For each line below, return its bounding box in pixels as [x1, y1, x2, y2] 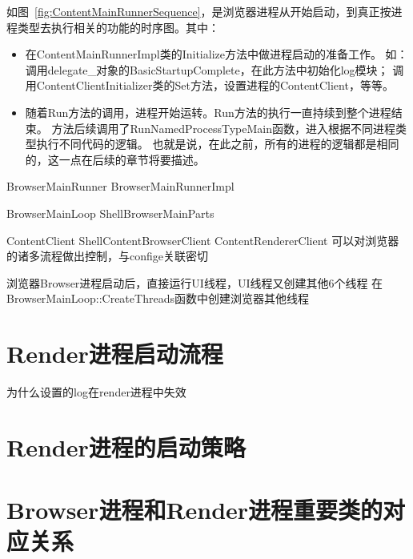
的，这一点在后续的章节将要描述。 [25, 151, 205, 167]
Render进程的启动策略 [6, 430, 246, 463]
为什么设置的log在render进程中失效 [6, 384, 186, 400]
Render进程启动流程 [6, 337, 223, 370]
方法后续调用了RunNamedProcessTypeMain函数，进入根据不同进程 [51, 119, 395, 136]
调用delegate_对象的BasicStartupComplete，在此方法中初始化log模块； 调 [25, 61, 404, 78]
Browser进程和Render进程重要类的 [6, 493, 383, 526]
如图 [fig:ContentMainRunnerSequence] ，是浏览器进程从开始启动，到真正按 [6, 3, 391, 19]
